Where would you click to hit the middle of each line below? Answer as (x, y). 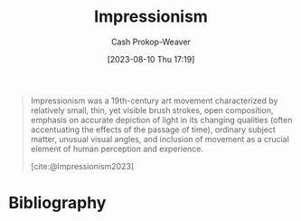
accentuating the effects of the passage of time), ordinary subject (153, 130)
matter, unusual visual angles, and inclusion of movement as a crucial (160, 139)
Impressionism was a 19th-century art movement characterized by (154, 101)
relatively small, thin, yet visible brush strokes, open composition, (152, 110)
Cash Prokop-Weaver (151, 42)
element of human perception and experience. (117, 149)
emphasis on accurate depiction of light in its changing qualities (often (161, 120)
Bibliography (57, 203)
